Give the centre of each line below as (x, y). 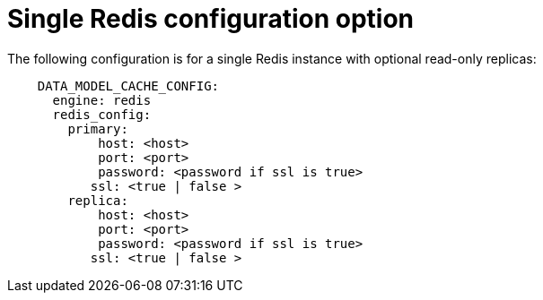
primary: (98, 129)
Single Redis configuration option (211, 19)
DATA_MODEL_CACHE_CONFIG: (128, 86)
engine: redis (102, 100)
